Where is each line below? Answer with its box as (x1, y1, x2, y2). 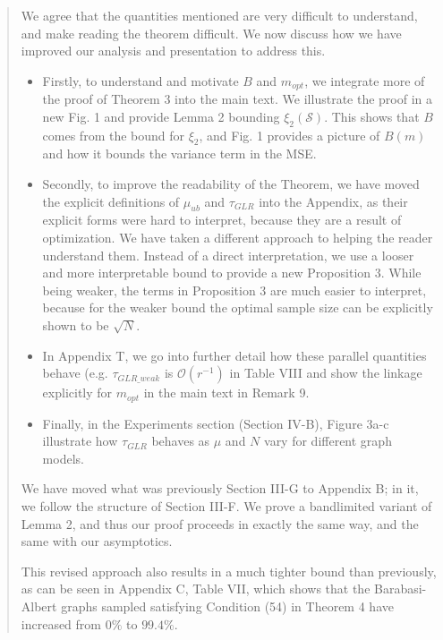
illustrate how (42, 431, 118, 450)
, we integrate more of (304, 71, 425, 90)
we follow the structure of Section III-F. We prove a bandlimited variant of (21, 496, 432, 515)
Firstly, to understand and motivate (42, 71, 239, 90)
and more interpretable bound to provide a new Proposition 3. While (42, 263, 422, 282)
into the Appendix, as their (259, 192, 408, 210)
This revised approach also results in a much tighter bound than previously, (21, 561, 437, 580)
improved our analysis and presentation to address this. (21, 41, 326, 60)
